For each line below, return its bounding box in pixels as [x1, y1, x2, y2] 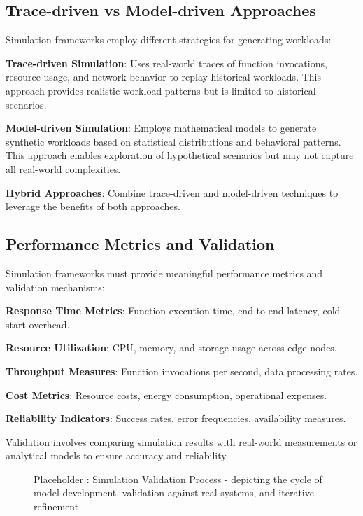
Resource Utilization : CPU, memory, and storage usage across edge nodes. [6, 340, 337, 355]
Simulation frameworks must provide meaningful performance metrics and [6, 265, 323, 280]
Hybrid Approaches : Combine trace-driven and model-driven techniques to [6, 185, 339, 200]
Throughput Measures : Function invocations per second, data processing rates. [6, 363, 358, 378]
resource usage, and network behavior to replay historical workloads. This [6, 69, 321, 84]
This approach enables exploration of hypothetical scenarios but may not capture [6, 148, 354, 162]
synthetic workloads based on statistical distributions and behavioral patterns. [6, 134, 341, 148]
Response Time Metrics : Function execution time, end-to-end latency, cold [6, 303, 341, 318]
